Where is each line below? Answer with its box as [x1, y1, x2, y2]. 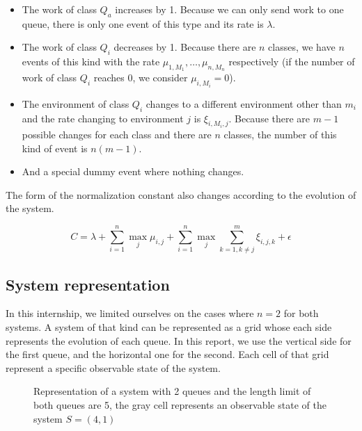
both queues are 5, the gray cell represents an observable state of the [33, 397, 326, 412]
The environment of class [22, 96, 129, 111]
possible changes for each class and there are [22, 127, 212, 142]
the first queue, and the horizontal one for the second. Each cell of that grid [6, 347, 329, 361]
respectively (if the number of [228, 54, 355, 69]
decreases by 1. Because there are [113, 40, 256, 54]
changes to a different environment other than [145, 96, 342, 111]
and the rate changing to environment [22, 111, 184, 125]
